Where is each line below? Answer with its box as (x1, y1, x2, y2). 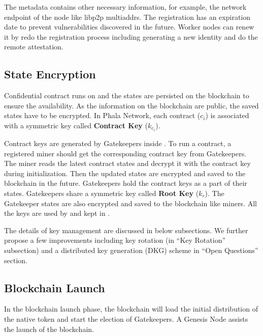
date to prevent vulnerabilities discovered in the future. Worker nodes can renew (4, 21, 254, 32)
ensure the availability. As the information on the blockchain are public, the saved (4, 100, 259, 110)
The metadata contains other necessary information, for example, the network (4, 2, 247, 12)
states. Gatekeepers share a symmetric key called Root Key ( (4, 188, 199, 199)
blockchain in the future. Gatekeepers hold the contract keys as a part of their (4, 178, 247, 188)
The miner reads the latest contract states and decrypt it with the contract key (4, 158, 251, 169)
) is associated (205, 110, 249, 121)
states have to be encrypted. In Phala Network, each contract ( (4, 110, 201, 121)
